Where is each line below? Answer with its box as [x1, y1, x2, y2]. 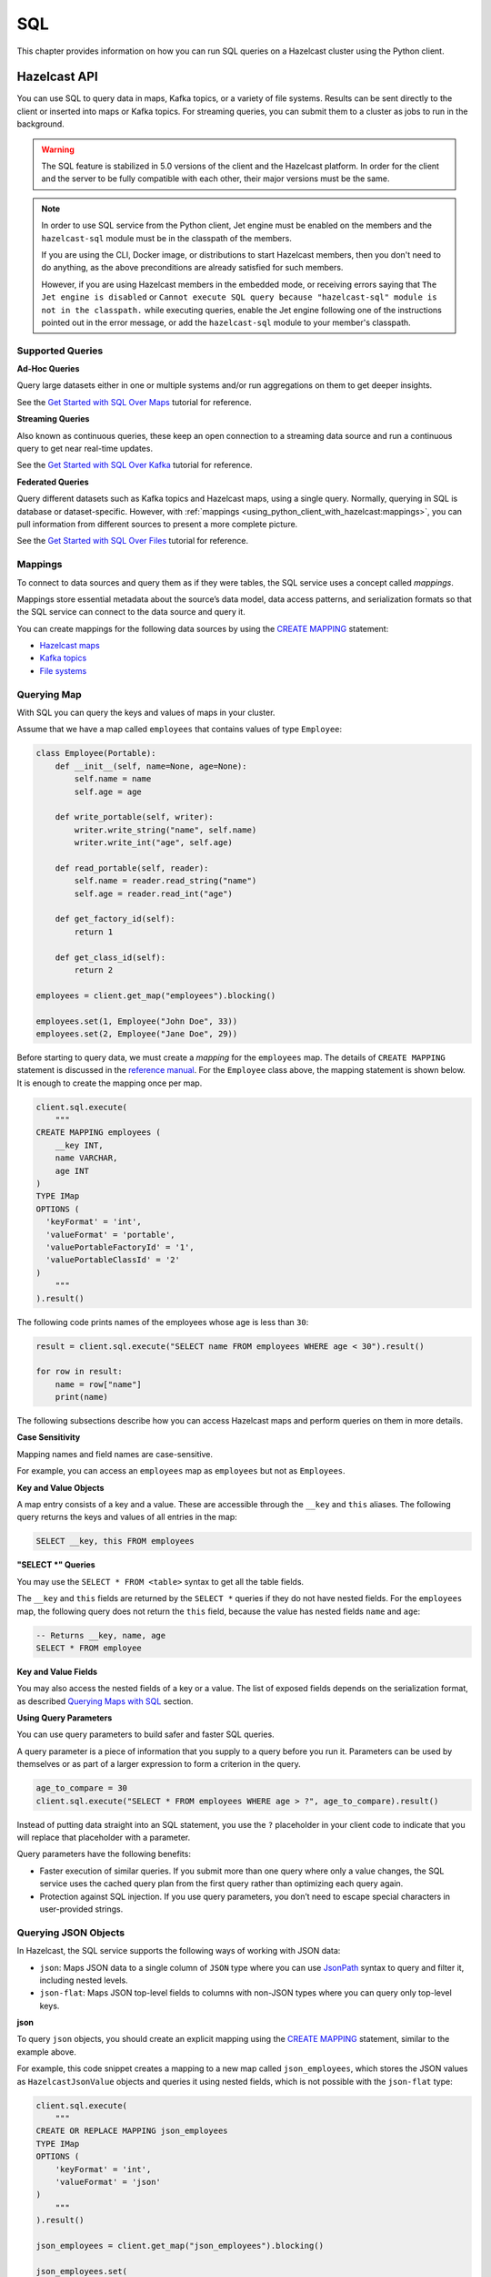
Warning [41, 144, 75, 155]
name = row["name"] [55, 1379, 143, 1389]
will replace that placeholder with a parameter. [16, 1832, 191, 1843]
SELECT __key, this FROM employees [35, 1536, 195, 1547]
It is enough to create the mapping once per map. [16, 1077, 203, 1088]
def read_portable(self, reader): [55, 863, 209, 873]
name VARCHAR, [55, 1153, 118, 1163]
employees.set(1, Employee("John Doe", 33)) [35, 1016, 238, 1026]
